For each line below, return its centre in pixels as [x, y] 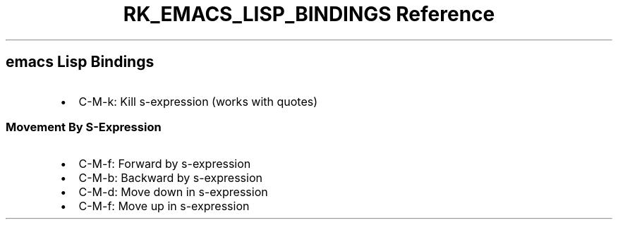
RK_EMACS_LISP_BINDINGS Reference [309, 14]
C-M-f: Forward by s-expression [165, 164]
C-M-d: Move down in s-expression [173, 192]
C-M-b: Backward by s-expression [170, 178]
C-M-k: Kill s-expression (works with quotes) [198, 101]
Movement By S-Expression [84, 127]
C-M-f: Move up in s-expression [164, 206]
